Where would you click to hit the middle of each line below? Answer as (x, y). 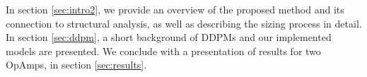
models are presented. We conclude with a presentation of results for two (163, 51)
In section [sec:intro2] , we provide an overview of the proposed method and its (175, 9)
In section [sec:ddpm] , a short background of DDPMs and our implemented (169, 37)
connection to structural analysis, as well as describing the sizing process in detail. (184, 23)
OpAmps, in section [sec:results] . (76, 65)
